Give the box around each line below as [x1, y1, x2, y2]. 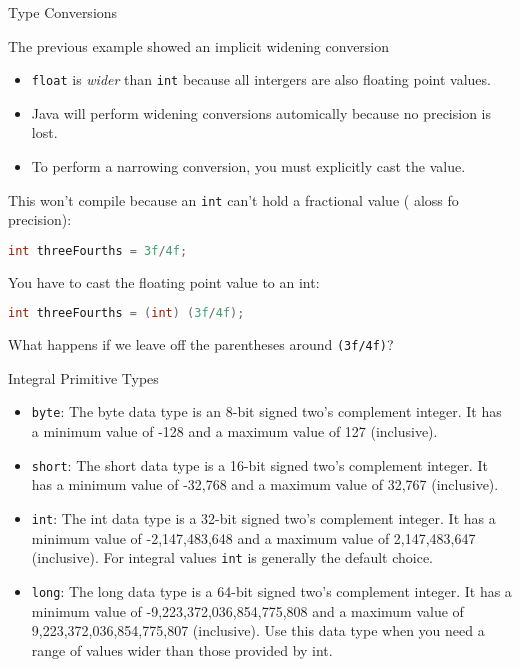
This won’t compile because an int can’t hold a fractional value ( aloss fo [8, 189, 459, 210]
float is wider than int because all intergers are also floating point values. [31, 69, 491, 90]
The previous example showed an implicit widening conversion [8, 35, 390, 56]
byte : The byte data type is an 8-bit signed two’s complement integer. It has [31, 401, 502, 422]
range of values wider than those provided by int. [31, 639, 333, 660]
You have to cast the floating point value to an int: [8, 271, 320, 292]
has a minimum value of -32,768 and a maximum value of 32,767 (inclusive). [31, 474, 499, 495]
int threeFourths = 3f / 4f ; [8, 243, 188, 258]
